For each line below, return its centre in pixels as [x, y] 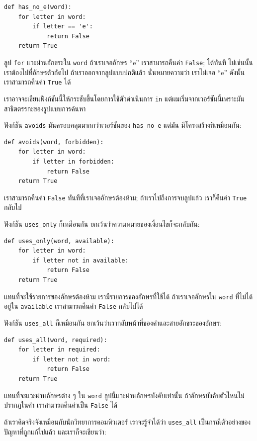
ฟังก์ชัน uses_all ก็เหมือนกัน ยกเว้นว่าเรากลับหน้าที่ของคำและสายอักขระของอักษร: [113, 322]
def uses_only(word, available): [59, 241]
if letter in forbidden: [73, 161]
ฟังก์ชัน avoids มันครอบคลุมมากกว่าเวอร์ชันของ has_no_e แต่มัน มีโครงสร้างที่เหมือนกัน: [123, 125]
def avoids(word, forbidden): [54, 142]
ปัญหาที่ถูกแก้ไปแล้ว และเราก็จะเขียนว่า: [55, 431]
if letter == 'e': [63, 27]
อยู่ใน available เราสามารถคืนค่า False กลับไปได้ [74, 306]
